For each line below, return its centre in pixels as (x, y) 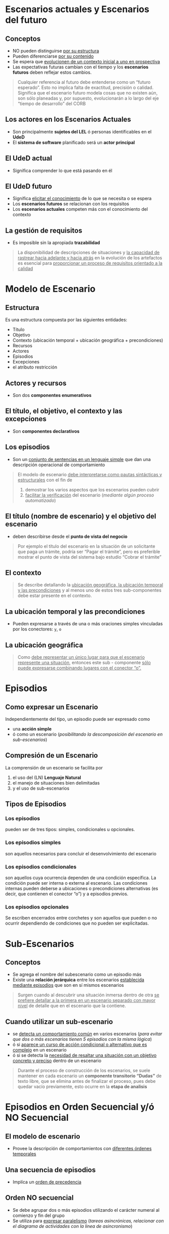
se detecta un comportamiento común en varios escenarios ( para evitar (87, 1034)
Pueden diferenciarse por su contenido (53, 56)
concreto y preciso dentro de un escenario (57, 1061)
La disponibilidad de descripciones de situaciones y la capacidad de (89, 253)
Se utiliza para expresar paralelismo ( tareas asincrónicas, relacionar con (88, 1221)
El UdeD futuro (29, 186)
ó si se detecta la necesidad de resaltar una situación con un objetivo (84, 1056)
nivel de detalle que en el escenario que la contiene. (72, 1006)
